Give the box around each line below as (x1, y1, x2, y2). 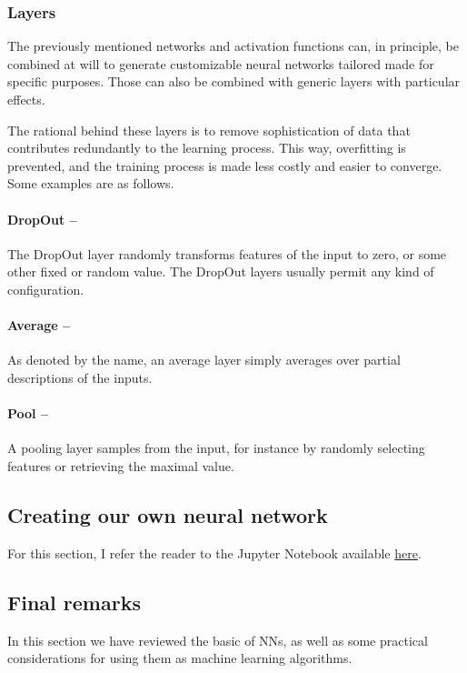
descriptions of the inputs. (7, 367, 153, 387)
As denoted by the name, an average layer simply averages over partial (7, 350, 401, 369)
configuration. (7, 279, 84, 298)
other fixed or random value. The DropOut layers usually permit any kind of (7, 262, 434, 281)
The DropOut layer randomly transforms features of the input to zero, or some (7, 244, 447, 263)
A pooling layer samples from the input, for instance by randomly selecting (7, 438, 425, 457)
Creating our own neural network (7, 500, 328, 528)
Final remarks (7, 588, 141, 616)
